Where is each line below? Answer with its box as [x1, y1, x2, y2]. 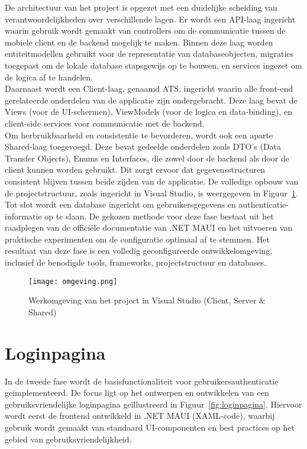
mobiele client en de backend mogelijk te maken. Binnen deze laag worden [5, 35, 273, 48]
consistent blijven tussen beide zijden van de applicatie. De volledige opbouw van [5, 175, 299, 187]
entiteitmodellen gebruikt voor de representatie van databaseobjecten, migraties [5, 47, 294, 60]
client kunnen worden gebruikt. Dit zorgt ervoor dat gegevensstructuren [5, 163, 266, 176]
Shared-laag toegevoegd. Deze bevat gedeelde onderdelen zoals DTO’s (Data [5, 140, 282, 153]
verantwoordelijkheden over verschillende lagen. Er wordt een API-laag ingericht [5, 12, 296, 25]
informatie [5, 209, 42, 222]
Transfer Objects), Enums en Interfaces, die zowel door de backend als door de [5, 151, 290, 164]
